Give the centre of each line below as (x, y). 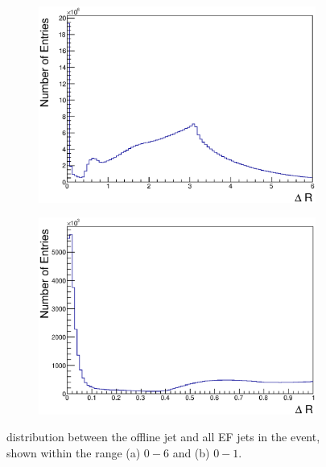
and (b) (191, 452)
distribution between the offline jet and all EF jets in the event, (163, 437)
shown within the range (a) (74, 452)
